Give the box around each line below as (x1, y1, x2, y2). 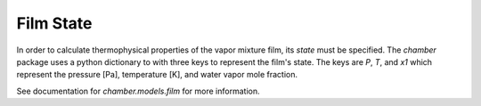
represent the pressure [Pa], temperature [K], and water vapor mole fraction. (16, 69, 298, 80)
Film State (16, 13, 93, 33)
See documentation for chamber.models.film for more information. (16, 86, 260, 96)
